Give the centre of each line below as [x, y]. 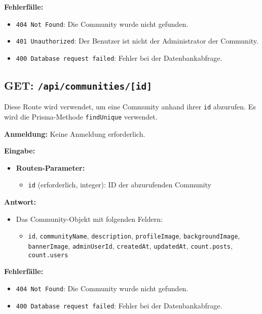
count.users [48, 255]
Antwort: [20, 202]
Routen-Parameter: [50, 167]
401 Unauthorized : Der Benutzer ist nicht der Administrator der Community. [137, 41]
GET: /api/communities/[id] [78, 85]
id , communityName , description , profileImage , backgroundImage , [134, 236]
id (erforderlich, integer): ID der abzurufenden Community [120, 185]
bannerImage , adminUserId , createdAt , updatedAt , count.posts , [130, 245]
